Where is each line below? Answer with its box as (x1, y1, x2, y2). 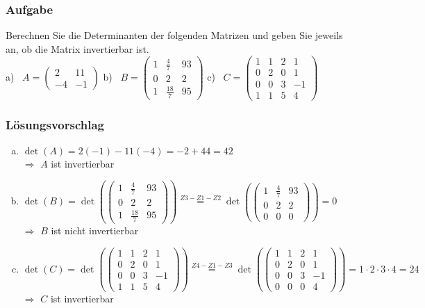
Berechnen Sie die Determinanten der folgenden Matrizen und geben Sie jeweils (6, 28, 343, 42)
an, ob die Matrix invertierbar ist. (6, 41, 149, 56)
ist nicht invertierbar (51, 223, 139, 238)
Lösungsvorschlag (6, 115, 104, 133)
